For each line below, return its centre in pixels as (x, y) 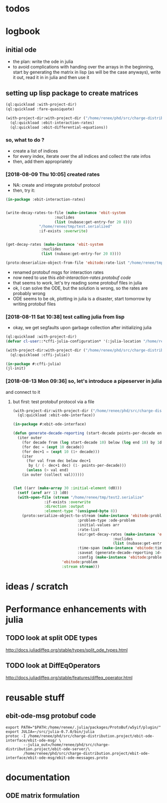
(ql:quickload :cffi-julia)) (40, 355)
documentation (38, 777)
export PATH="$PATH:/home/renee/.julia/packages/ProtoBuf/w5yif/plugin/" (83, 727)
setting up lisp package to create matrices (72, 93)
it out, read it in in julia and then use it (51, 77)
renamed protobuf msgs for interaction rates (58, 272)
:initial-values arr (98, 525)
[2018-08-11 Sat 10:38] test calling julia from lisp (65, 317)
